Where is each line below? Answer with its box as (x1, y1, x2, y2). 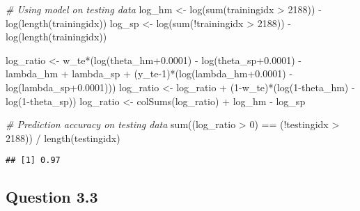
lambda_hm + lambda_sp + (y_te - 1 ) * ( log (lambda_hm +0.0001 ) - (6, 66, 293, 81)
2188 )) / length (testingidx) (6, 130, 120, 145)
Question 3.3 (6, 186, 98, 208)
